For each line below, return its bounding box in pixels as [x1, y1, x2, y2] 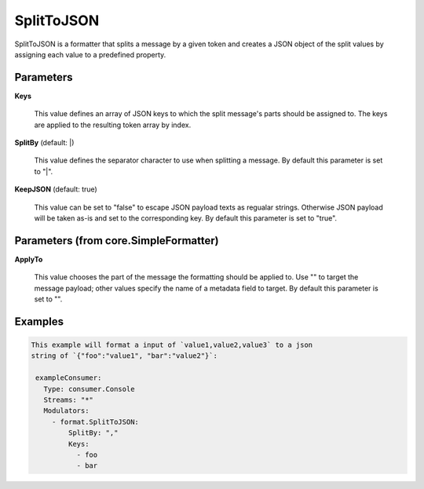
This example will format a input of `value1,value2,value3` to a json [31, 341, 313, 349]
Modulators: [43, 407, 90, 415]
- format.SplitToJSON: [51, 417, 139, 426]
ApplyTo [14, 254, 43, 264]
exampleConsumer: [35, 374, 102, 382]
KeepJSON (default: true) [14, 184, 97, 194]
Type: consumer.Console [43, 385, 135, 393]
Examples [14, 315, 64, 328]
